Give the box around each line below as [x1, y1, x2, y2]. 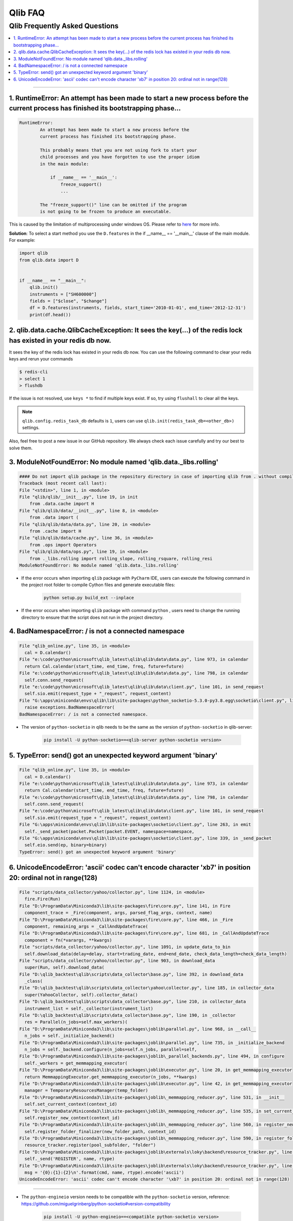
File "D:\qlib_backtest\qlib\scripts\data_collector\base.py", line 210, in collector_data [19, 999, 246, 1005]
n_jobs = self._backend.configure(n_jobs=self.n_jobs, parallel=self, [24, 1047, 197, 1052]
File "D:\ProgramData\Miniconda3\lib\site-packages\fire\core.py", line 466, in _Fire [19, 917, 233, 923]
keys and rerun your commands [9, 356, 73, 362]
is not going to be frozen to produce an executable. [40, 209, 171, 214]
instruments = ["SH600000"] [29, 291, 97, 297]
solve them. [9, 445, 33, 451]
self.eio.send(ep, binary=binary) [24, 842, 107, 848]
